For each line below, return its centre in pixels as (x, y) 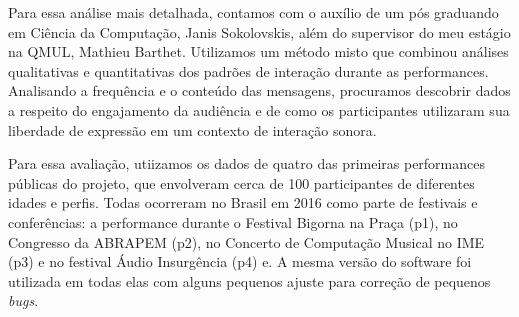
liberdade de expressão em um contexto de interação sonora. (192, 129)
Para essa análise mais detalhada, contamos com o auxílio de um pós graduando (253, 12)
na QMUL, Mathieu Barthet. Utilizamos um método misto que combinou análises (258, 51)
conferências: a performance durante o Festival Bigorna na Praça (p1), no (233, 221)
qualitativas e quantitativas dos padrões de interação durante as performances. (248, 70)
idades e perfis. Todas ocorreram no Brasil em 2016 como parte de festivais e (243, 202)
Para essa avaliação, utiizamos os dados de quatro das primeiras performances (247, 163)
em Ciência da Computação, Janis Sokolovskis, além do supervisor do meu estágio (259, 31)
